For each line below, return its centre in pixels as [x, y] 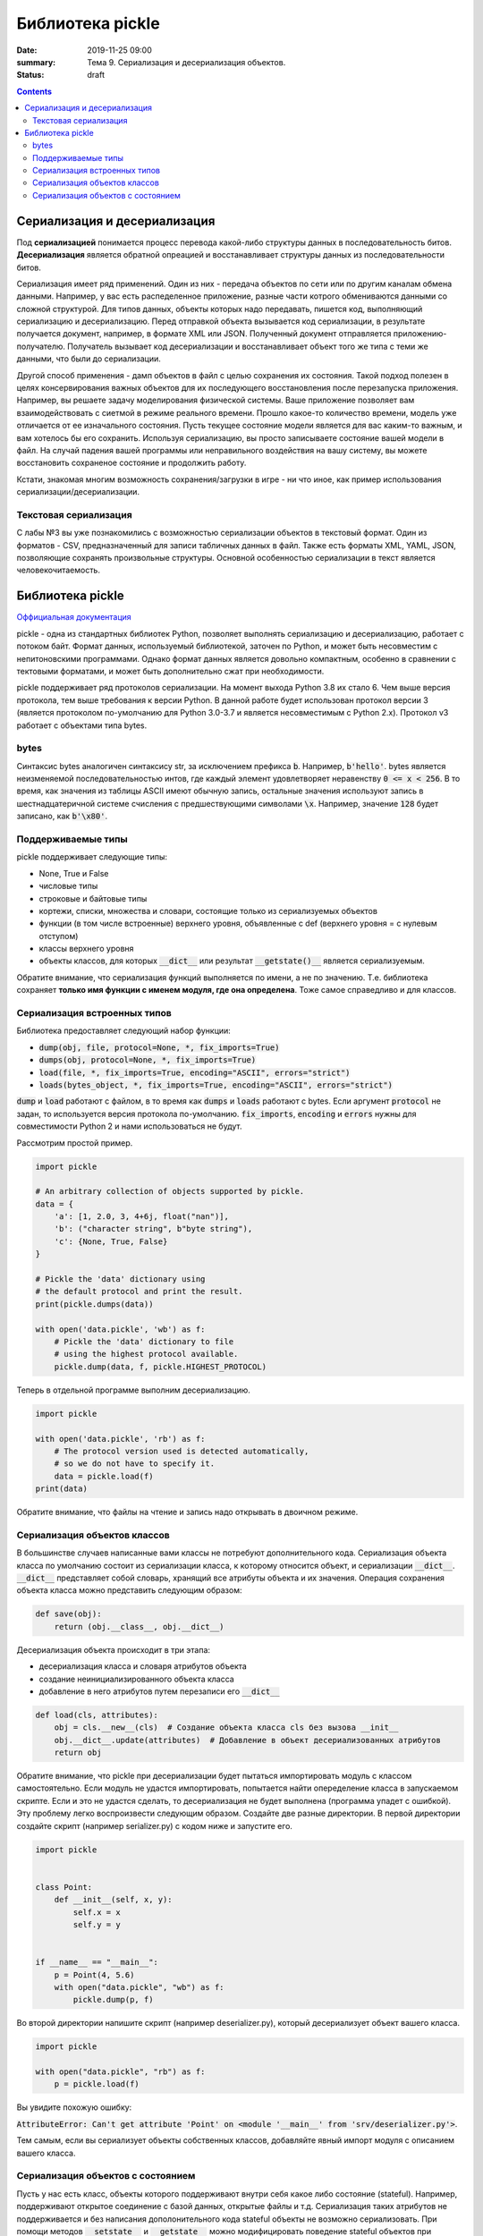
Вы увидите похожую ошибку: [74, 2107]
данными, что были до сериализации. [89, 359]
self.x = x [97, 1912]
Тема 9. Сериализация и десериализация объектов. [186, 62]
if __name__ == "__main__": [97, 1962]
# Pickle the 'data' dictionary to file [144, 1341]
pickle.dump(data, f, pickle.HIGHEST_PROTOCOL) [161, 1367]
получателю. [41, 346]
